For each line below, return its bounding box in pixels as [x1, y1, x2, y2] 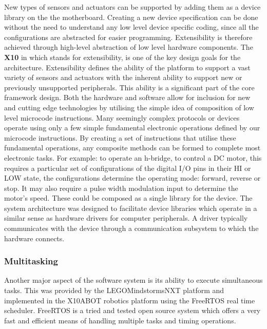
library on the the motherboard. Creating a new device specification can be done [4, 11, 258, 22]
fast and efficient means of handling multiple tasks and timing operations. [4, 315, 236, 325]
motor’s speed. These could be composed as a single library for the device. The [4, 192, 253, 203]
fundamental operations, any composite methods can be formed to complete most [4, 142, 261, 153]
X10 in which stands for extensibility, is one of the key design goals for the [4, 51, 241, 62]
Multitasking [4, 255, 58, 267]
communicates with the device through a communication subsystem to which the [4, 223, 259, 234]
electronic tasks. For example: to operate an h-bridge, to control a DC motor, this [4, 152, 262, 163]
